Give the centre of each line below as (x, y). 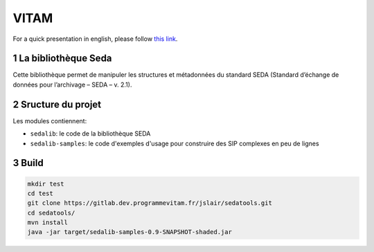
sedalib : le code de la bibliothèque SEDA (90, 134)
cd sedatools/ (51, 213)
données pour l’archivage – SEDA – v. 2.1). (72, 84)
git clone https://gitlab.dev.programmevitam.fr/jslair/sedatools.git (150, 203)
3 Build (28, 163)
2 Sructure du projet (57, 104)
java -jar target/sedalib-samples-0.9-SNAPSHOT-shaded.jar (130, 232)
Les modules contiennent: (50, 120)
